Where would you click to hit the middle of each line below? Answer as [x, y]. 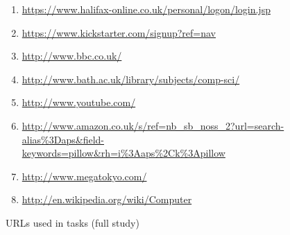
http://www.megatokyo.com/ [84, 176]
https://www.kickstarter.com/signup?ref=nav [119, 32]
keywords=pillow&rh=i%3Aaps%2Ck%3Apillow [123, 153]
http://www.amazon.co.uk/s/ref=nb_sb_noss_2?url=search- [153, 125]
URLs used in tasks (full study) [72, 222]
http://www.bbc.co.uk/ [72, 56]
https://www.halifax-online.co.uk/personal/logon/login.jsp [146, 9]
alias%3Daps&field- [63, 139]
